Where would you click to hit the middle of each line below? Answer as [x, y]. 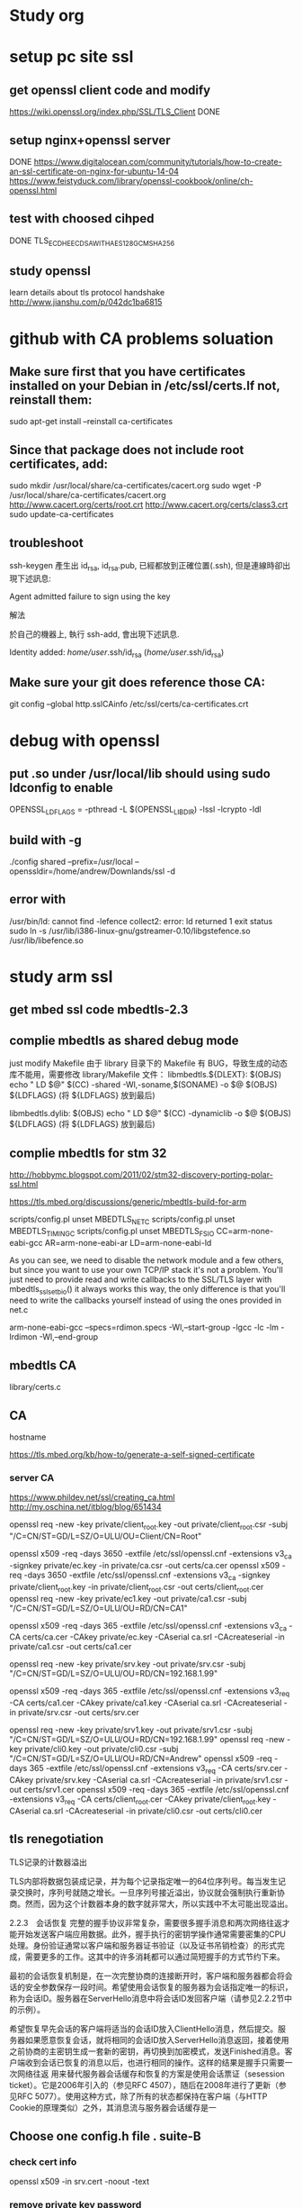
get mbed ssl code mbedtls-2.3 [99, 1010]
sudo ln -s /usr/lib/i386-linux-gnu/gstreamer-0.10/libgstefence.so [130, 931]
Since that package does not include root [127, 450]
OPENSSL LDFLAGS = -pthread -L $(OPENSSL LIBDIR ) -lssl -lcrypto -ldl [136, 810]
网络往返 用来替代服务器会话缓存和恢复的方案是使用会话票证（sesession [151, 2074]
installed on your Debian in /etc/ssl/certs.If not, [145, 386]
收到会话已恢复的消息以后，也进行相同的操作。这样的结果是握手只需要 [155, 2062]
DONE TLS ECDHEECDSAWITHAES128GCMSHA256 [92, 241]
